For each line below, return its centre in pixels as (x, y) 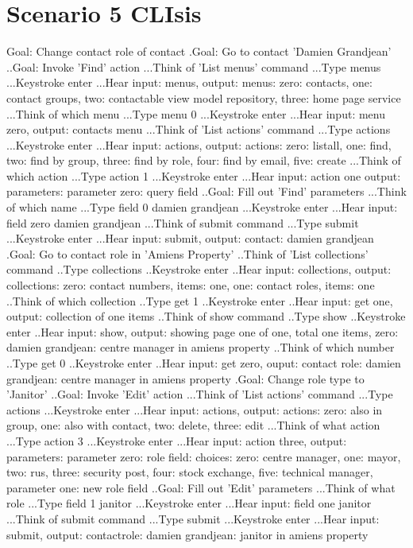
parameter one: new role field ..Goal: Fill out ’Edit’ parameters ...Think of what (201, 487)
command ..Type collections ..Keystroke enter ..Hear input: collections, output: (199, 269)
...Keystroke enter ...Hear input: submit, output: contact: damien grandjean (190, 238)
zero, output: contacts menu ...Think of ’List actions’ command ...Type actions (199, 129)
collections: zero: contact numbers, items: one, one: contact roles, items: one (191, 285)
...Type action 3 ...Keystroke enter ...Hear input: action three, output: (177, 440)
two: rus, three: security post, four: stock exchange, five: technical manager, (190, 472)
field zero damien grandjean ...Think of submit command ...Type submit (183, 222)
